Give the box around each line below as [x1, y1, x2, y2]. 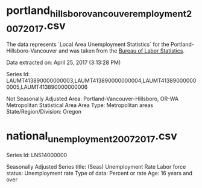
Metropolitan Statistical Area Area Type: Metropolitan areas [6, 102, 154, 109]
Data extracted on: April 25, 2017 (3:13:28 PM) [6, 59, 121, 66]
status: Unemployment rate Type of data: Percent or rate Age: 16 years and [6, 169, 193, 177]
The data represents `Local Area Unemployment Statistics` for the [6, 41, 170, 48]
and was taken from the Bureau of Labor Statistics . [58, 47, 185, 54]
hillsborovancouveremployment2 [50, 7, 192, 19]
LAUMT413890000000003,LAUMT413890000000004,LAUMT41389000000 [6, 77, 197, 85]
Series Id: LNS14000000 [6, 151, 68, 158]
